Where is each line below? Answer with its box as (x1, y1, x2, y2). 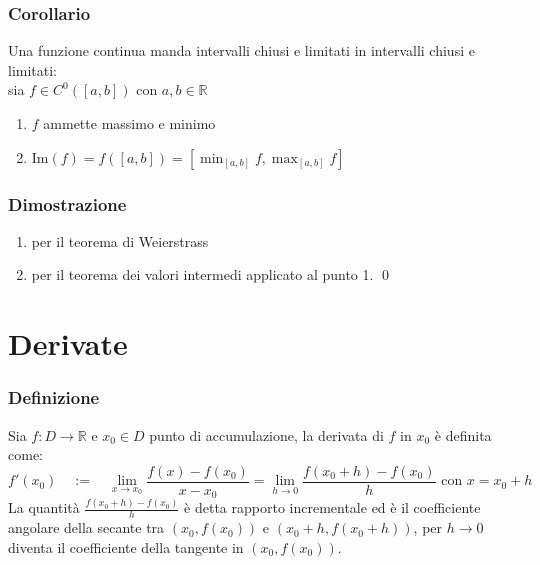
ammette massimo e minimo (43, 113, 216, 133)
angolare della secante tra (8, 517, 165, 538)
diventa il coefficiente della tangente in (8, 537, 244, 558)
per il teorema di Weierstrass (31, 230, 209, 251)
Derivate (8, 323, 128, 364)
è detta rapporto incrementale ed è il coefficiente (184, 497, 481, 518)
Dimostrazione (8, 191, 127, 216)
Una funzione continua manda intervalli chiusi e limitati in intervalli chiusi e (8, 40, 475, 61)
